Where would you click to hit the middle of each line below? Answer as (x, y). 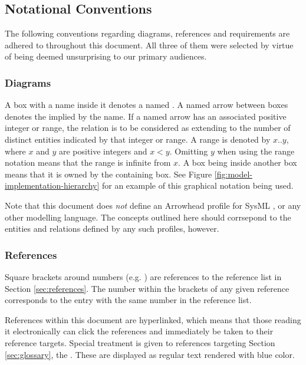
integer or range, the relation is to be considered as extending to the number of (148, 128)
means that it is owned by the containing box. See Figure (108, 174)
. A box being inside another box (238, 162)
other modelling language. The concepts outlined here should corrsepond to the (148, 217)
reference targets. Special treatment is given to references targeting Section (140, 342)
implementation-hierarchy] (52, 185)
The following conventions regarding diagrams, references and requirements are (147, 33)
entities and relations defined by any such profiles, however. (112, 228)
